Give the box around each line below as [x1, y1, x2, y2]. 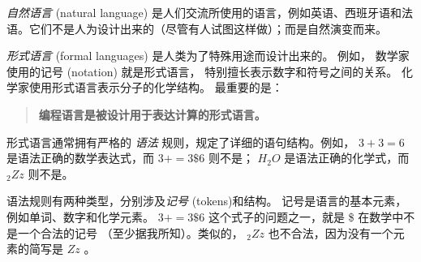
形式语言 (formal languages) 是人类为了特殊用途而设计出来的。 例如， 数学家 [6, 47, 410, 64]
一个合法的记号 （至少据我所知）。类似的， [17, 224, 243, 241]
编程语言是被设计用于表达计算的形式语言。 [38, 105, 266, 122]
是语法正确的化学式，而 [284, 149, 410, 166]
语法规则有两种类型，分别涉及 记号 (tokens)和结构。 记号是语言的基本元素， [6, 192, 407, 209]
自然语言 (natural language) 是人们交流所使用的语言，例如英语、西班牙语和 [6, 4, 402, 20]
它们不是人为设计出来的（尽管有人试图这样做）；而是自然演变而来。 [28, 19, 387, 37]
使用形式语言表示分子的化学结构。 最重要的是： [28, 79, 283, 96]
